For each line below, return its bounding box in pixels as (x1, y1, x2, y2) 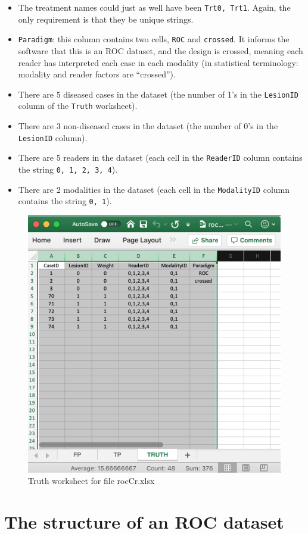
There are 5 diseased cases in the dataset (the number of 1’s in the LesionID (18, 88, 298, 100)
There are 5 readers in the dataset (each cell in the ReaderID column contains (18, 151, 303, 164)
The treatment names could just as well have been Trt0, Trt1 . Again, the (18, 1, 291, 13)
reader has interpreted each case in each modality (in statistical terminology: (18, 56, 298, 68)
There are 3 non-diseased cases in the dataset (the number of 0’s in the (18, 120, 278, 132)
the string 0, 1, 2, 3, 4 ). (18, 163, 118, 175)
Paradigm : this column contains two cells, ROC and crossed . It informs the (18, 33, 290, 45)
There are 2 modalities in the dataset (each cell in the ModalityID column (18, 183, 290, 195)
